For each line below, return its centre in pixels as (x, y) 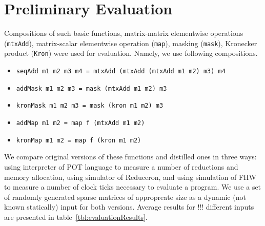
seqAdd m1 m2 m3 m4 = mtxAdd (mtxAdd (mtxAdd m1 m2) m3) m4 (121, 71)
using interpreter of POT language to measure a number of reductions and (121, 166)
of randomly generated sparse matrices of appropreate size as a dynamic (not (125, 197)
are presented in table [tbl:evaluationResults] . (76, 217)
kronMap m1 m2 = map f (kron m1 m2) (79, 140)
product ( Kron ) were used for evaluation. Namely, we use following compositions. (131, 53)
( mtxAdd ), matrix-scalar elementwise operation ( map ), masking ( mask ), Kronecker (131, 43)
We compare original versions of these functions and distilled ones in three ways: (130, 157)
